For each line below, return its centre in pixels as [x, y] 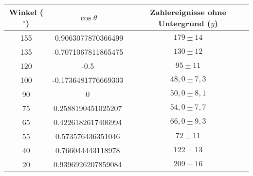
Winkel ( [26, 12]
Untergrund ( [184, 23]
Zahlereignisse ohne [188, 12]
